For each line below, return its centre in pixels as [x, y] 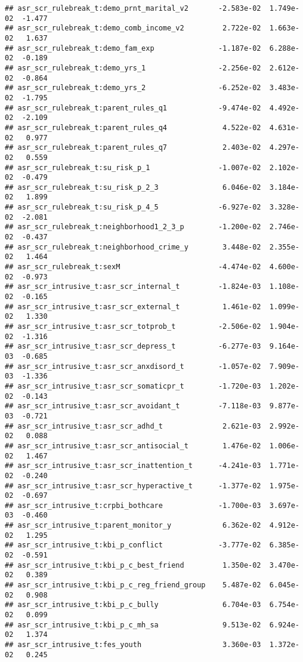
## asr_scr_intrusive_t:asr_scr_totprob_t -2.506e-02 [133, 327]
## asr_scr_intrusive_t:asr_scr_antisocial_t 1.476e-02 [133, 446]
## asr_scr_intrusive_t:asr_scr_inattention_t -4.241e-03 [133, 466]
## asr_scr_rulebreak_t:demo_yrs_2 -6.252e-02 [133, 88]
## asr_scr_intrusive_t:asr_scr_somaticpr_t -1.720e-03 [133, 386]
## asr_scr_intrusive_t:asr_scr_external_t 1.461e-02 [133, 307]
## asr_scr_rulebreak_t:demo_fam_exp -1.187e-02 [133, 48]
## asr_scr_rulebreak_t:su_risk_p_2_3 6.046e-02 [133, 187]
